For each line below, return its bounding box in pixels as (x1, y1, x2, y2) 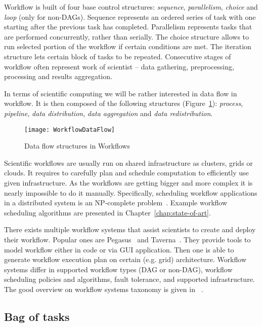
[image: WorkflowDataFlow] (24, 126, 115, 133)
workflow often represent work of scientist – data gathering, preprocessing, (4, 61, 234, 71)
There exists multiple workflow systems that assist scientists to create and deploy (4, 224, 256, 235)
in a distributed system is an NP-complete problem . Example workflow (4, 197, 228, 208)
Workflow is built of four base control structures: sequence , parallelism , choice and (4, 2, 258, 12)
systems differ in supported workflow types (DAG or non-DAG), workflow (4, 264, 233, 274)
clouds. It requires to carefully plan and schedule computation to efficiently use (4, 167, 249, 178)
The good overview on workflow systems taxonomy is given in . (4, 283, 203, 294)
